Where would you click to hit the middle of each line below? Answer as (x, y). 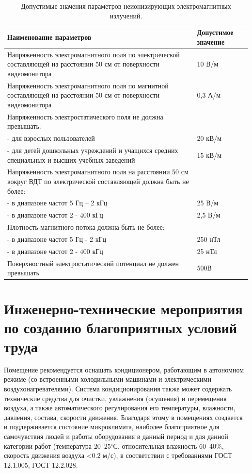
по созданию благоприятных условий (121, 327)
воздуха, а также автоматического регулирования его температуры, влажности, (120, 408)
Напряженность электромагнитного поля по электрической (94, 54)
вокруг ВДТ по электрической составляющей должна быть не (98, 181)
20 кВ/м (209, 138)
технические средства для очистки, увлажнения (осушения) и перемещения (115, 398)
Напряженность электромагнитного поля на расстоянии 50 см (98, 172)
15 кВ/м (209, 155)
